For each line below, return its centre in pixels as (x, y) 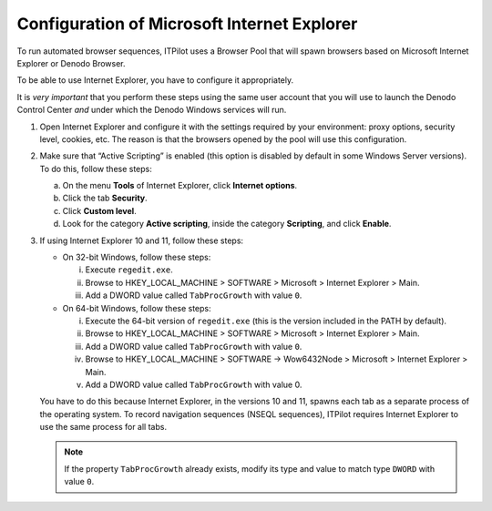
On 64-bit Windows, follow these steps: (137, 308)
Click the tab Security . (105, 198)
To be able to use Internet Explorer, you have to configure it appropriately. (155, 80)
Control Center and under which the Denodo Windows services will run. (152, 110)
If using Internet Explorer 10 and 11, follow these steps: (142, 240)
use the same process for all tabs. (103, 427)
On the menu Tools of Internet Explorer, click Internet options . (180, 186)
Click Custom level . (99, 210)
